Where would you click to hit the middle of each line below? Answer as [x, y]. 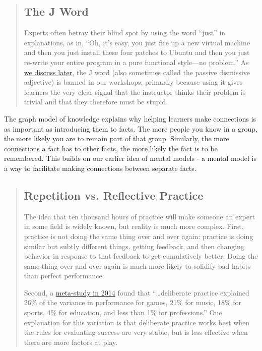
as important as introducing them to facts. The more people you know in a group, [131, 128]
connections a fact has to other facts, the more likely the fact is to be [111, 148]
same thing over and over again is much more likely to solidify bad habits [137, 266]
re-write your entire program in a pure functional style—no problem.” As [136, 62]
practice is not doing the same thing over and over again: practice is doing [139, 236]
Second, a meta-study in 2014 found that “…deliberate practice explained [137, 292]
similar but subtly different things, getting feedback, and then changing [134, 246]
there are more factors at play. [71, 342]
